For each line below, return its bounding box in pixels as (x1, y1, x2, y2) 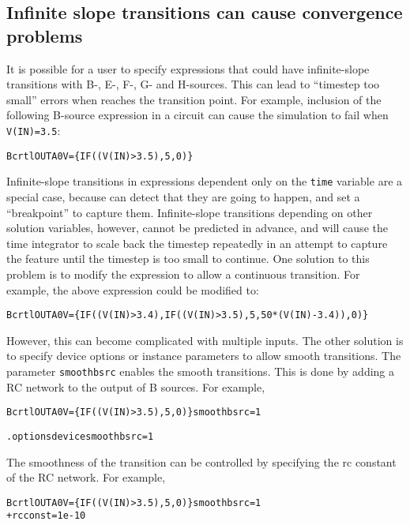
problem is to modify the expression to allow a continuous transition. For (6, 265, 360, 282)
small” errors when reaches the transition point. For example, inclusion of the (6, 91, 382, 107)
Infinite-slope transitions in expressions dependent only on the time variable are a (6, 173, 403, 189)
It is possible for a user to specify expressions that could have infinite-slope (6, 60, 370, 77)
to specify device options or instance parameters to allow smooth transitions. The (6, 347, 401, 364)
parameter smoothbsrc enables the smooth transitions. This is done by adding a (6, 362, 395, 379)
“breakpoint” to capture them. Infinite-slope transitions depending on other (6, 204, 373, 220)
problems (6, 23, 83, 47)
